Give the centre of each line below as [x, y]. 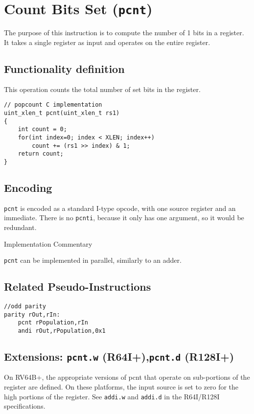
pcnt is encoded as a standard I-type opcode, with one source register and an [120, 208]
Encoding [28, 187]
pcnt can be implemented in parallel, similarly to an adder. [93, 260]
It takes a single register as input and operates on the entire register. [107, 42]
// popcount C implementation [53, 105]
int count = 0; [42, 129]
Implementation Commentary [48, 243]
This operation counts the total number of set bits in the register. [102, 89]
